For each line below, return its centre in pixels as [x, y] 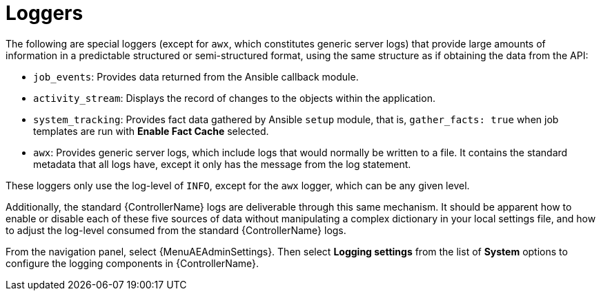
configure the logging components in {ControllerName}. [132, 263]
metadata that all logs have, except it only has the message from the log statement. [222, 164]
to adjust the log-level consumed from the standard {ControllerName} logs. [176, 230]
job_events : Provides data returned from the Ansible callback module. [196, 76]
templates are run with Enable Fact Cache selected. [151, 131]
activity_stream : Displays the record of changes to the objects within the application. [234, 98]
